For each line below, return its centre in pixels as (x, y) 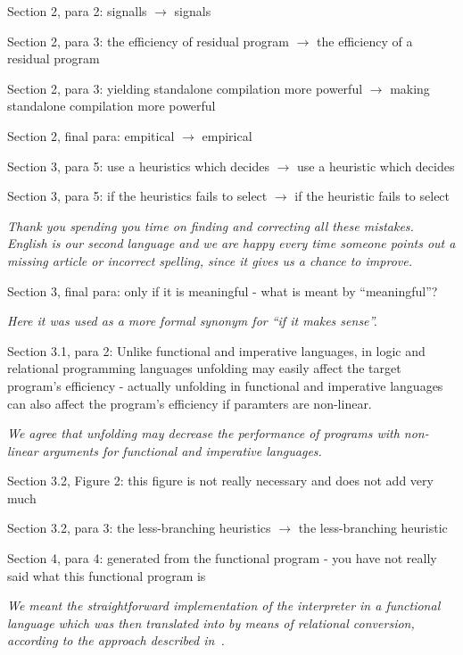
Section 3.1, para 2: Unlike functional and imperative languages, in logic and (216, 350)
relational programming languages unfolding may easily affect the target (204, 368)
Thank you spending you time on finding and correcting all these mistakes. (211, 225)
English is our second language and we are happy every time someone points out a (231, 243)
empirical (227, 135)
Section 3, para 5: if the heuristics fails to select (137, 196)
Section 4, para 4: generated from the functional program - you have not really (222, 558)
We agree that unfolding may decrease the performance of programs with (203, 433)
